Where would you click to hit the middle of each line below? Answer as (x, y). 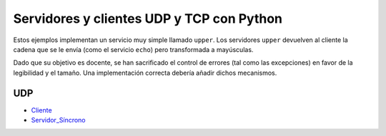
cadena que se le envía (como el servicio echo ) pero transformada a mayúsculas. (133, 49)
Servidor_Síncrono (58, 120)
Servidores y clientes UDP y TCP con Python (148, 19)
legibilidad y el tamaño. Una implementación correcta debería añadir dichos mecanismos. (145, 73)
